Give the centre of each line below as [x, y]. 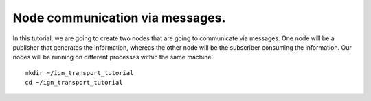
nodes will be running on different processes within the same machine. [113, 57]
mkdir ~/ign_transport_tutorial [79, 73]
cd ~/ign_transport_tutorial [74, 83]
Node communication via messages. [119, 18]
